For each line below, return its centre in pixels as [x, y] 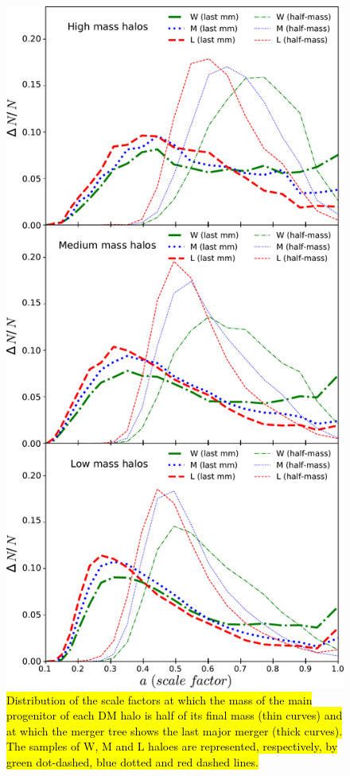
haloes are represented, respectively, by [243, 746]
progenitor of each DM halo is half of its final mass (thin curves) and [175, 715]
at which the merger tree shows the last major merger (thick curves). [175, 730]
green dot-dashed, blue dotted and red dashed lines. [132, 762]
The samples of [43, 746]
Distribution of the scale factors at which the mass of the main [159, 699]
